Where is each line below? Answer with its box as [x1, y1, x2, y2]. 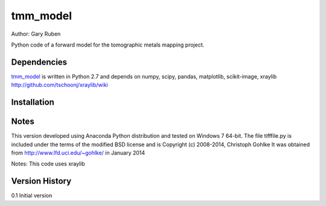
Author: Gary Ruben [11, 30, 61, 37]
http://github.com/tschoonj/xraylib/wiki [11, 82, 108, 89]
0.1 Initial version [11, 192, 53, 199]
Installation [11, 97, 54, 108]
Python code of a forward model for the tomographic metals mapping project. [11, 41, 205, 48]
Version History [11, 176, 72, 187]
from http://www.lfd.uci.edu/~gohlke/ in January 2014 [11, 149, 145, 156]
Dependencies [11, 57, 68, 67]
